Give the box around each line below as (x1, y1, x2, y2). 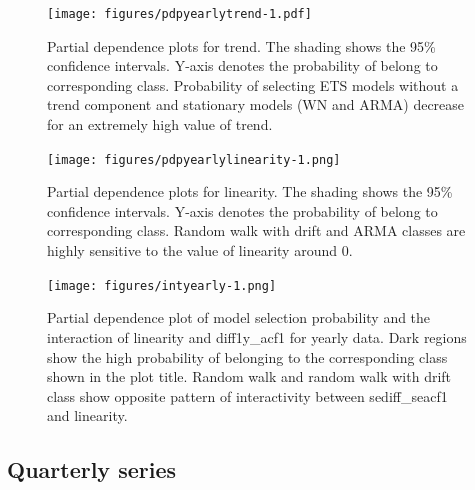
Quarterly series (7, 454, 177, 485)
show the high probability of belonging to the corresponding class (47, 346, 448, 367)
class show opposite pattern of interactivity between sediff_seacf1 (47, 385, 448, 406)
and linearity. (47, 405, 128, 426)
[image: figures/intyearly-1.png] (47, 278, 277, 293)
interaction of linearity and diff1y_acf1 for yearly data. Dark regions (47, 326, 467, 347)
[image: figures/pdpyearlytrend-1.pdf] (47, 7, 312, 21)
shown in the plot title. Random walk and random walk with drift (47, 366, 452, 387)
